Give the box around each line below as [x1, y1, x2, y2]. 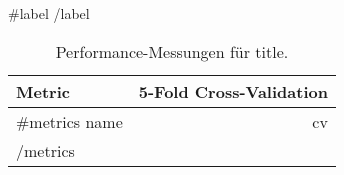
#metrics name [16, 109, 123, 133]
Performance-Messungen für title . [55, 39, 289, 63]
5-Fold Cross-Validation [138, 79, 328, 103]
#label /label [8, 3, 90, 23]
